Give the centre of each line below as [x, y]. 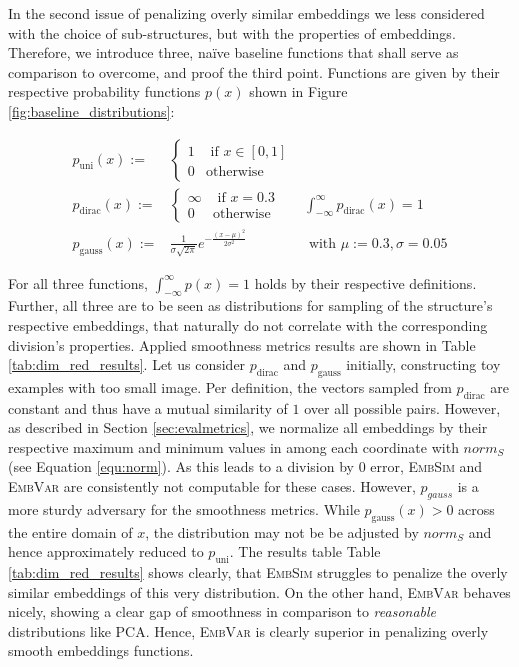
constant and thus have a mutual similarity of [148, 407]
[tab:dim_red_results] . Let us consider [127, 364]
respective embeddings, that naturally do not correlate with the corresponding [248, 324]
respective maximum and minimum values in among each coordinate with [233, 446]
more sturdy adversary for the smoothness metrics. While [184, 508]
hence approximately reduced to [106, 551]
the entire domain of [70, 531]
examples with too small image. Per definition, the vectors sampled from [230, 386]
